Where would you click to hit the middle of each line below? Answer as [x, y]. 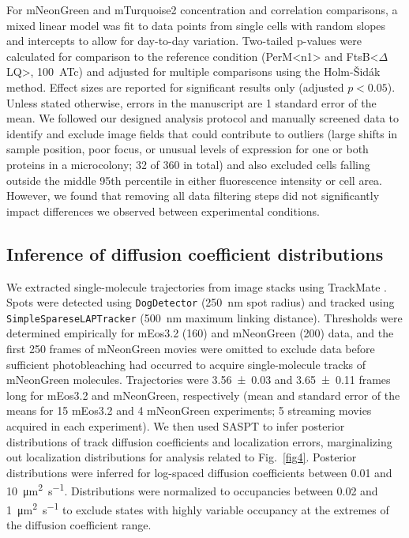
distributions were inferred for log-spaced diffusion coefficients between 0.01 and [199, 472]
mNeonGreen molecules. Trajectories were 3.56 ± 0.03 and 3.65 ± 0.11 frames [199, 380]
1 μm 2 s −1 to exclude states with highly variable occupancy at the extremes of [198, 508]
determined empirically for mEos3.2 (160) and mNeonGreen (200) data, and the [200, 333]
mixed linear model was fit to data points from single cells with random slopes [196, 25]
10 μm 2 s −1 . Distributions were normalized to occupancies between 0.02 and [192, 490]
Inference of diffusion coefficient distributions [195, 253]
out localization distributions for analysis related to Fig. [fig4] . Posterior [182, 457]
